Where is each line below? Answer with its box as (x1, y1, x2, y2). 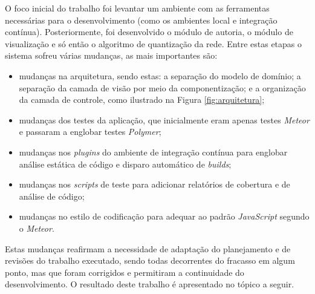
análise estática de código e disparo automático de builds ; (19, 157, 232, 170)
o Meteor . (19, 221, 54, 234)
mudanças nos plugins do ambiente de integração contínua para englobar (19, 145, 288, 158)
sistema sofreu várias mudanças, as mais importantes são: (5, 49, 218, 62)
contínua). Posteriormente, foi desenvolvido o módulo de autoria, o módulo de (5, 25, 293, 38)
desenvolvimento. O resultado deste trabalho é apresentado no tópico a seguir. (5, 278, 294, 290)
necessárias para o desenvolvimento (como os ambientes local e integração (5, 13, 278, 26)
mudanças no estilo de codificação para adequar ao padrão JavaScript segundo (19, 210, 310, 223)
